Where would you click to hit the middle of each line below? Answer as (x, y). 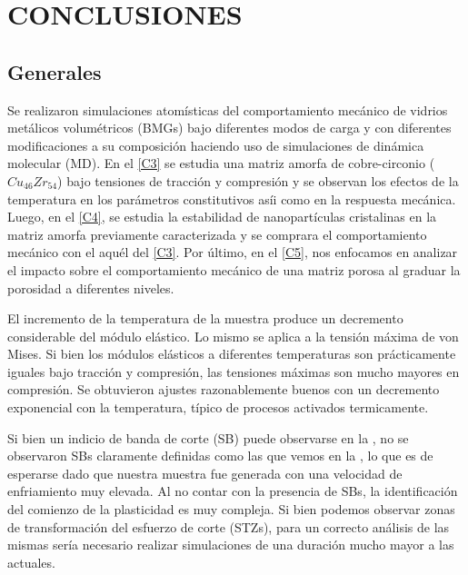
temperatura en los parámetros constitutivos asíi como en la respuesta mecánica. (232, 198)
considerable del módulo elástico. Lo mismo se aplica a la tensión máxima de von (233, 336)
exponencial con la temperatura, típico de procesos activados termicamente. (218, 407)
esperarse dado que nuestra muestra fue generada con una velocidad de (205, 473)
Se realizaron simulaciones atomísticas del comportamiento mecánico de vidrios (228, 109)
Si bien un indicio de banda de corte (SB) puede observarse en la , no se (208, 437)
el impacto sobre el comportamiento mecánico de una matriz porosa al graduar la (234, 269)
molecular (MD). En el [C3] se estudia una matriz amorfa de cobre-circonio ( (221, 163)
